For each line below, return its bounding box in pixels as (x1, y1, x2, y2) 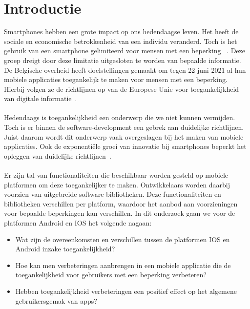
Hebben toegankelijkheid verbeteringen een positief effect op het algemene (15, 286, 237, 296)
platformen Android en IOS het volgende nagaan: (4, 218, 152, 227)
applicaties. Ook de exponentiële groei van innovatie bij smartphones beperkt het (4, 141, 247, 151)
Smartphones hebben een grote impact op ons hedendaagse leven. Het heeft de (4, 26, 239, 37)
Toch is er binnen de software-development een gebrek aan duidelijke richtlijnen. (4, 122, 244, 132)
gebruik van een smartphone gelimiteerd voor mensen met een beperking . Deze (4, 45, 246, 56)
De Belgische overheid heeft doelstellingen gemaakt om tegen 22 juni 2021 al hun (4, 64, 246, 75)
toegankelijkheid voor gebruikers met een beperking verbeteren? (15, 269, 207, 280)
